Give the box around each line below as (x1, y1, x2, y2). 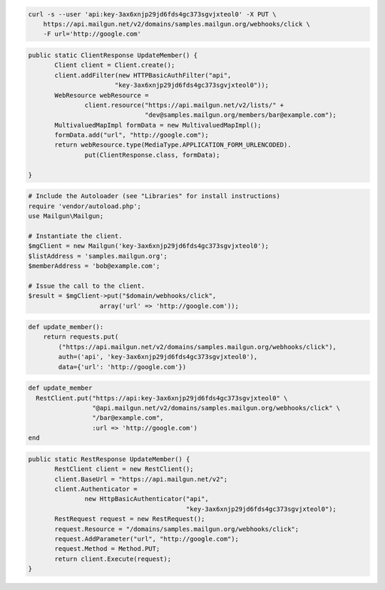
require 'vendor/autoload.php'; (28, 202, 142, 210)
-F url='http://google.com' (43, 30, 142, 38)
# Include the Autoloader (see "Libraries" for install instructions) (28, 192, 281, 200)
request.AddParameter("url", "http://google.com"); (54, 534, 239, 543)
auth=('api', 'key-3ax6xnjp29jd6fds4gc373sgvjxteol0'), (58, 353, 258, 361)
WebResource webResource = (54, 91, 149, 99)
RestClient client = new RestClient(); (54, 465, 194, 473)
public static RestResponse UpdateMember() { (28, 455, 190, 463)
